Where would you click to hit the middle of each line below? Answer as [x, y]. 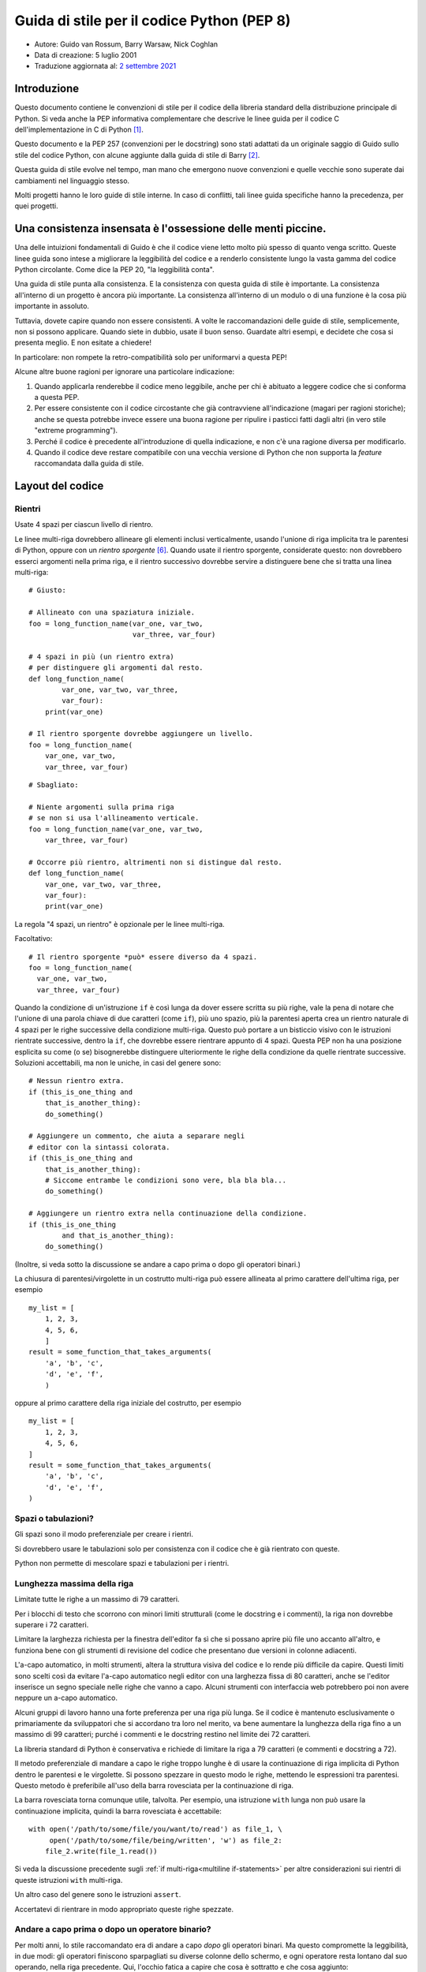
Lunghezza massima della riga [74, 1583]
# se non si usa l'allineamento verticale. [114, 818]
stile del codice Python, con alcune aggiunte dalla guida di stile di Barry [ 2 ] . [137, 155]
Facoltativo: [34, 939]
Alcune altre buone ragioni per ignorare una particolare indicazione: [125, 372]
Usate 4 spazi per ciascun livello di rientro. [84, 525]
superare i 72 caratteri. [52, 1624]
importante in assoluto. [52, 306]
